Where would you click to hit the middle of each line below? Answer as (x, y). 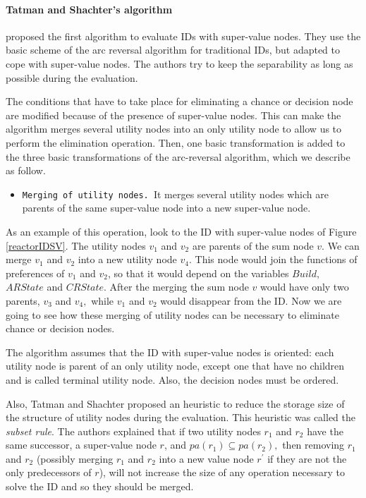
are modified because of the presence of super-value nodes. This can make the (173, 115)
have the (325, 431)
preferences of (35, 273)
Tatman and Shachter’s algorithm (89, 9)
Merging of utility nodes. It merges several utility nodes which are (175, 194)
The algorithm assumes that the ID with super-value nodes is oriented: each (170, 352)
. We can (341, 245)
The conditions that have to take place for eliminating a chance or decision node (179, 101)
